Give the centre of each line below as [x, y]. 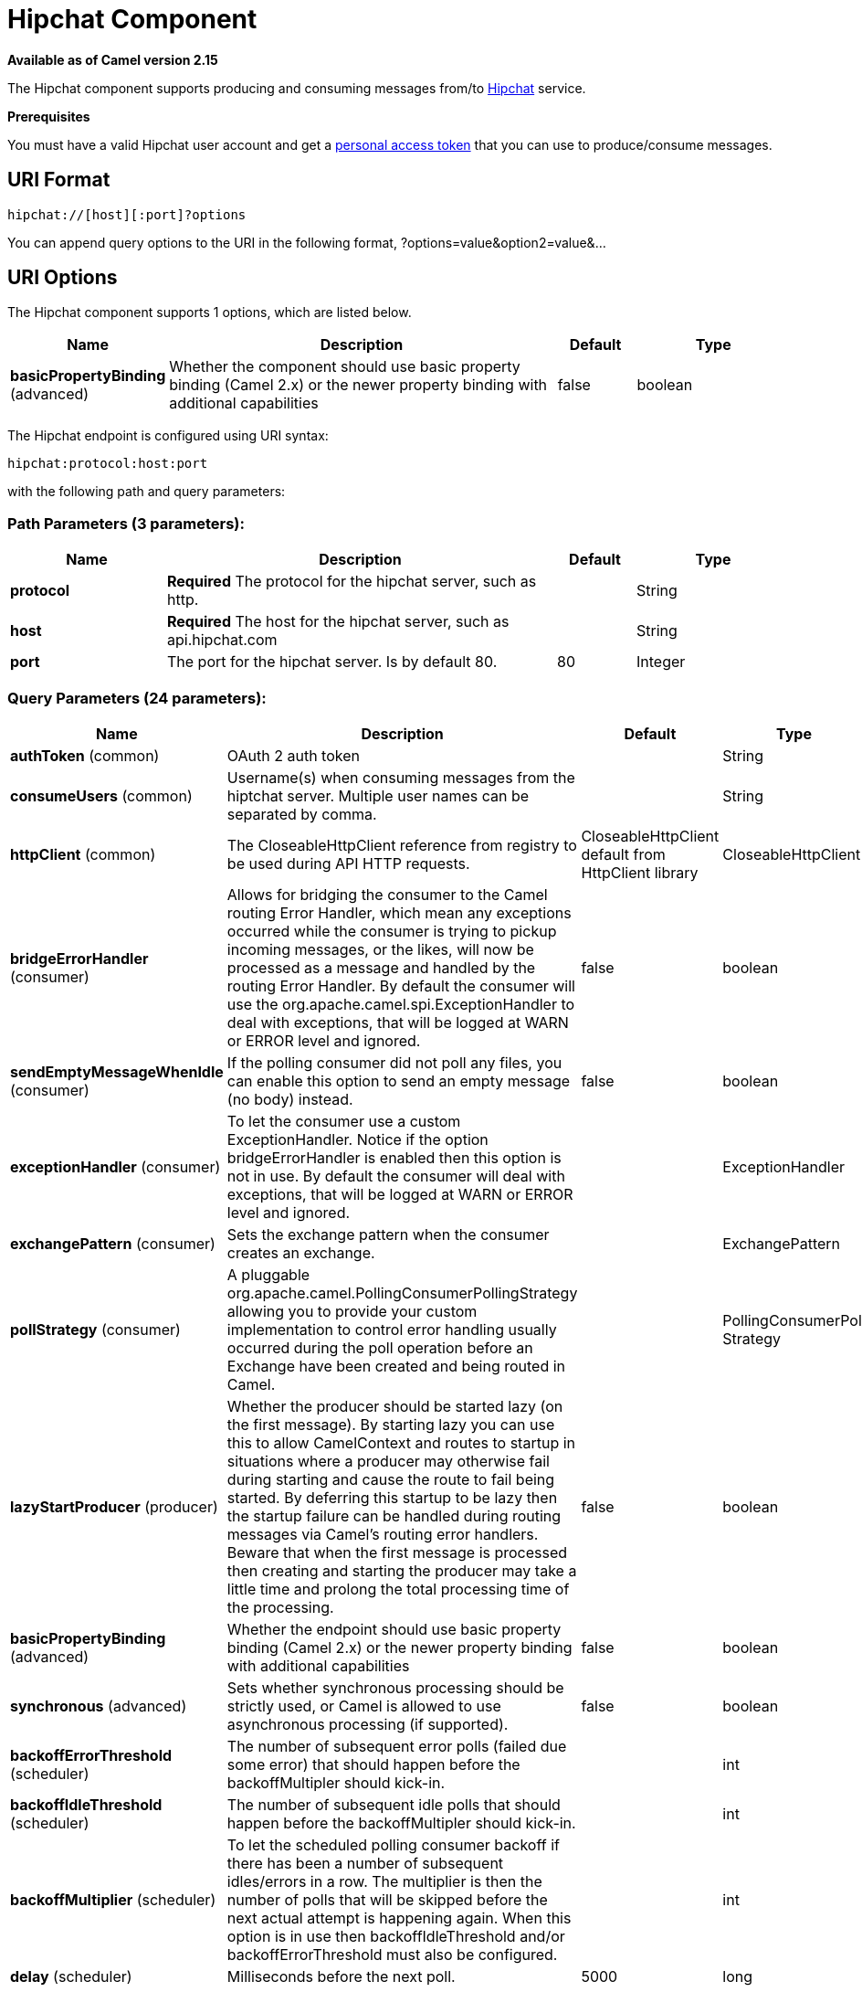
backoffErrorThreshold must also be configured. [392, 1954]
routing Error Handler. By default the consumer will [401, 985]
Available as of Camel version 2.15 [113, 59]
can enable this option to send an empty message [399, 1081]
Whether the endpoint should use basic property [394, 1629]
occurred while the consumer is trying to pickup [392, 931]
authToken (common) [85, 755]
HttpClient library [640, 872]
